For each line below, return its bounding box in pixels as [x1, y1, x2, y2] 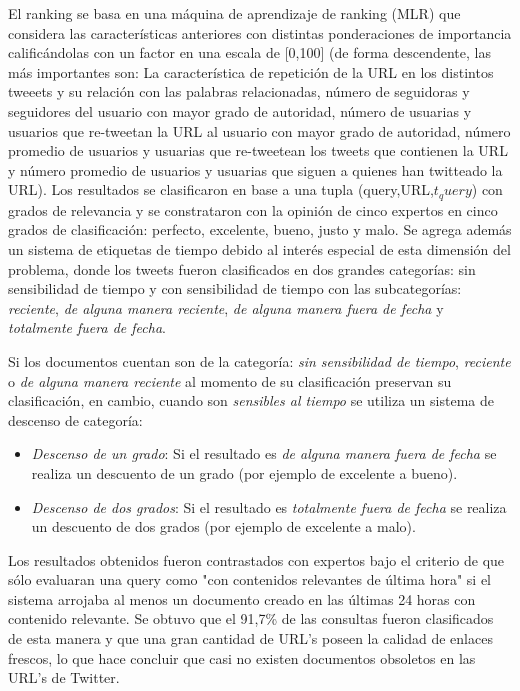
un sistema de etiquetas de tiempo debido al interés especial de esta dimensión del [8, 238, 511, 259]
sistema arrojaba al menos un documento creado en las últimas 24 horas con [8, 588, 476, 609]
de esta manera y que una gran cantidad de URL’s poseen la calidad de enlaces [8, 628, 493, 649]
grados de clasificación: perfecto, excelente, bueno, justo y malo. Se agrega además [8, 219, 512, 240]
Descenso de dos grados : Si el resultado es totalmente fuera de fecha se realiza [31, 496, 507, 517]
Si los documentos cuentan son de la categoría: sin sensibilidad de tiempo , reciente [8, 350, 511, 371]
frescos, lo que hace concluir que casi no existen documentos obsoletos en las [8, 647, 476, 668]
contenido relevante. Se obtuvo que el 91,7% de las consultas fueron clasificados [8, 608, 494, 629]
